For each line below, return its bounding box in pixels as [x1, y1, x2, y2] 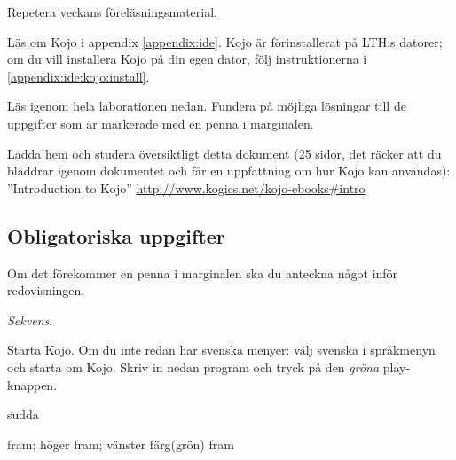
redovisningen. [7, 281, 85, 300]
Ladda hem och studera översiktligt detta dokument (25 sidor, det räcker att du [7, 144, 442, 162]
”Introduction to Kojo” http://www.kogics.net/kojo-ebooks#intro [7, 178, 366, 197]
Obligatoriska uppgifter [7, 222, 225, 249]
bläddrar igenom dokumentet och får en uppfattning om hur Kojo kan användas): [7, 161, 451, 180]
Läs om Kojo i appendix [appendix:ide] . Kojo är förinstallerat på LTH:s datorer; [7, 32, 443, 51]
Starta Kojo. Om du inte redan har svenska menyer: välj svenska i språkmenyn [7, 340, 436, 359]
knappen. [7, 375, 58, 394]
